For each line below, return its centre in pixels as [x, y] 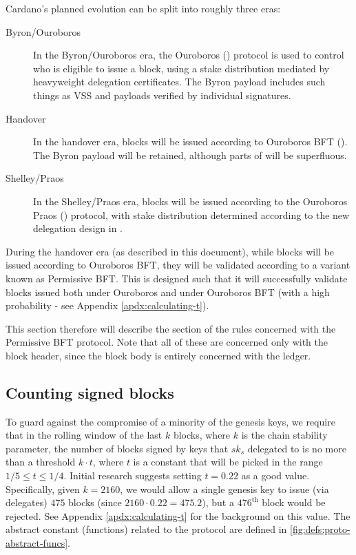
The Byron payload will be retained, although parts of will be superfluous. [190, 155]
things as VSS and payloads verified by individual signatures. [162, 95]
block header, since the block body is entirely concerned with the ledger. [158, 355]
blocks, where [202, 435]
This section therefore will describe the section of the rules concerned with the [171, 328]
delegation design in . [78, 228]
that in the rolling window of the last [84, 435]
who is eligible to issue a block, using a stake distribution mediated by [181, 68]
